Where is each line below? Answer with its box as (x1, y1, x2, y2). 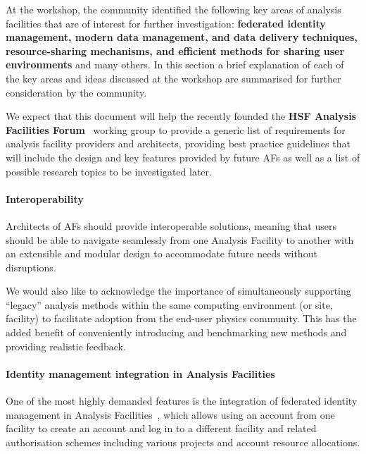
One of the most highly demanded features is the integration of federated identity (6, 393, 358, 408)
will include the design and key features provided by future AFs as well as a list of (6, 149, 360, 164)
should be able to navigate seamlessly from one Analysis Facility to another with (6, 232, 354, 247)
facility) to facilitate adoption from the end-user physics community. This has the (6, 311, 357, 326)
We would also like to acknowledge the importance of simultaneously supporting (6, 283, 351, 298)
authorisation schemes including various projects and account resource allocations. (6, 434, 360, 449)
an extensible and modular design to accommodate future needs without (6, 246, 317, 261)
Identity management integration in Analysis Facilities (6, 366, 275, 381)
